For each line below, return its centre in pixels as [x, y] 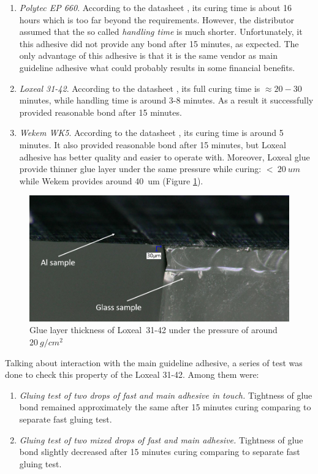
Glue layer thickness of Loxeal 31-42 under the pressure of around [153, 330]
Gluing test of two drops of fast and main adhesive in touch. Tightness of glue [166, 395]
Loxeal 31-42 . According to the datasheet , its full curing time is [140, 88]
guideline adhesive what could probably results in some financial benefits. [157, 67]
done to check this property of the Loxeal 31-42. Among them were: [132, 374]
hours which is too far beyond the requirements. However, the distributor [157, 19]
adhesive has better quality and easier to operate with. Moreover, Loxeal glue [165, 156]
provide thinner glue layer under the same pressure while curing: [140, 169]
